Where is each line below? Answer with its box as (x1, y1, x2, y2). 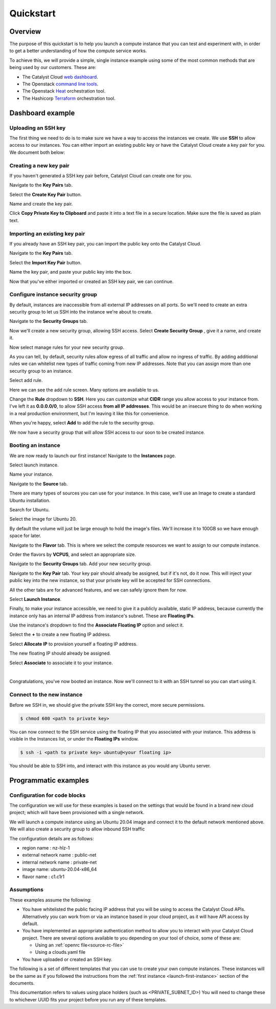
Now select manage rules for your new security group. (9, 344, 125, 350)
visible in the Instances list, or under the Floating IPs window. (9, 735, 139, 742)
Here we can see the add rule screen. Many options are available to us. (9, 387, 159, 393)
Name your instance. (9, 471, 54, 478)
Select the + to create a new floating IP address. (9, 632, 111, 638)
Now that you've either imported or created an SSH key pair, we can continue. (9, 278, 174, 284)
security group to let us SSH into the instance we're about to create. (9, 309, 153, 315)
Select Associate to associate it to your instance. (9, 660, 113, 666)
